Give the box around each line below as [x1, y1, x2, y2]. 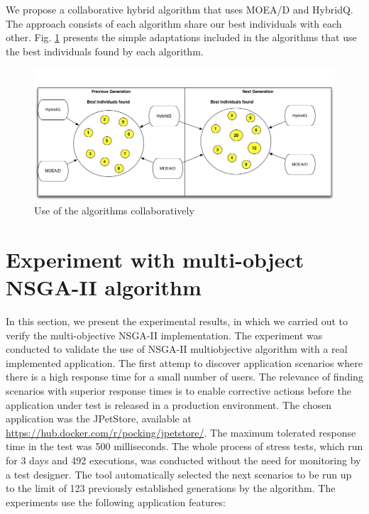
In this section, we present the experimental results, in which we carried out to [6, 314, 348, 329]
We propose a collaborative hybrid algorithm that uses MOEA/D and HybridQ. [6, 2, 353, 16]
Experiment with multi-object [6, 244, 304, 273]
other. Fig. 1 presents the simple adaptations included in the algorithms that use [6, 30, 357, 45]
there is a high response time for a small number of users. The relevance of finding [6, 369, 363, 384]
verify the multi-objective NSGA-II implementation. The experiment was [6, 327, 323, 342]
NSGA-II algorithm [6, 273, 202, 302]
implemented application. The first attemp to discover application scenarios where [6, 355, 363, 370]
